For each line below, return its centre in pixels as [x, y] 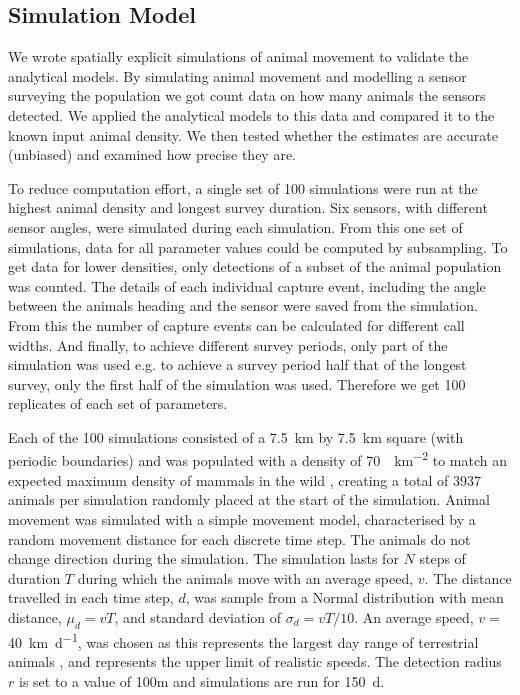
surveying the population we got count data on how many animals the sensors [247, 95]
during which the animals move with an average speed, [245, 577]
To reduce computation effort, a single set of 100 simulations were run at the [243, 187]
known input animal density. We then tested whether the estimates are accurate [253, 134]
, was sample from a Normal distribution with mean [344, 597]
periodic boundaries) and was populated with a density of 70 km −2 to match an [258, 459]
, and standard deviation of [198, 616]
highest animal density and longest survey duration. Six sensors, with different [248, 207]
